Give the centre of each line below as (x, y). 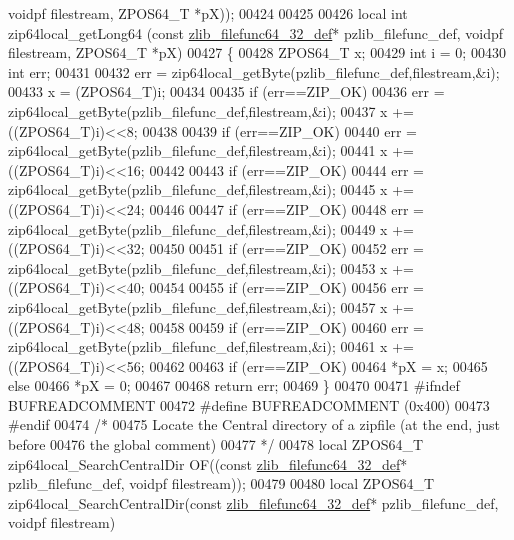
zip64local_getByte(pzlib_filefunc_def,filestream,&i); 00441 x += (211, 150)
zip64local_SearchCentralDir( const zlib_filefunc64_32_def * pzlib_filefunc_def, (253, 502)
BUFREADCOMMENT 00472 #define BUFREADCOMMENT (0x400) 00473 (249, 404)
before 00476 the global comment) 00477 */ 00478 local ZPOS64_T (216, 444)
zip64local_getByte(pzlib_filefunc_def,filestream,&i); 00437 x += (211, 110)
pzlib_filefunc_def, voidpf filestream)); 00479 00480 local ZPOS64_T (221, 483)
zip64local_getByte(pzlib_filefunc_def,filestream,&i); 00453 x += (211, 267)
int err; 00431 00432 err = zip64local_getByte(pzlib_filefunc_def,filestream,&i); (254, 71)
